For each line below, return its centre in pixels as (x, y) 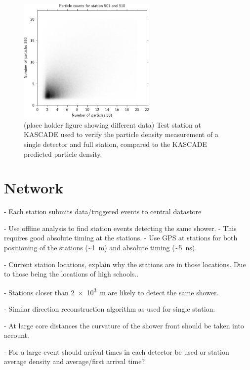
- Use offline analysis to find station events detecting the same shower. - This (120, 228)
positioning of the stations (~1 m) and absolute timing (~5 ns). (101, 248)
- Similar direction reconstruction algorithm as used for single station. (110, 309)
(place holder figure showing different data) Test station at (112, 124)
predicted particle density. (63, 154)
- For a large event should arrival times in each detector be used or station (117, 351)
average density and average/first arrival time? (74, 361)
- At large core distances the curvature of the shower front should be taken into (124, 325)
